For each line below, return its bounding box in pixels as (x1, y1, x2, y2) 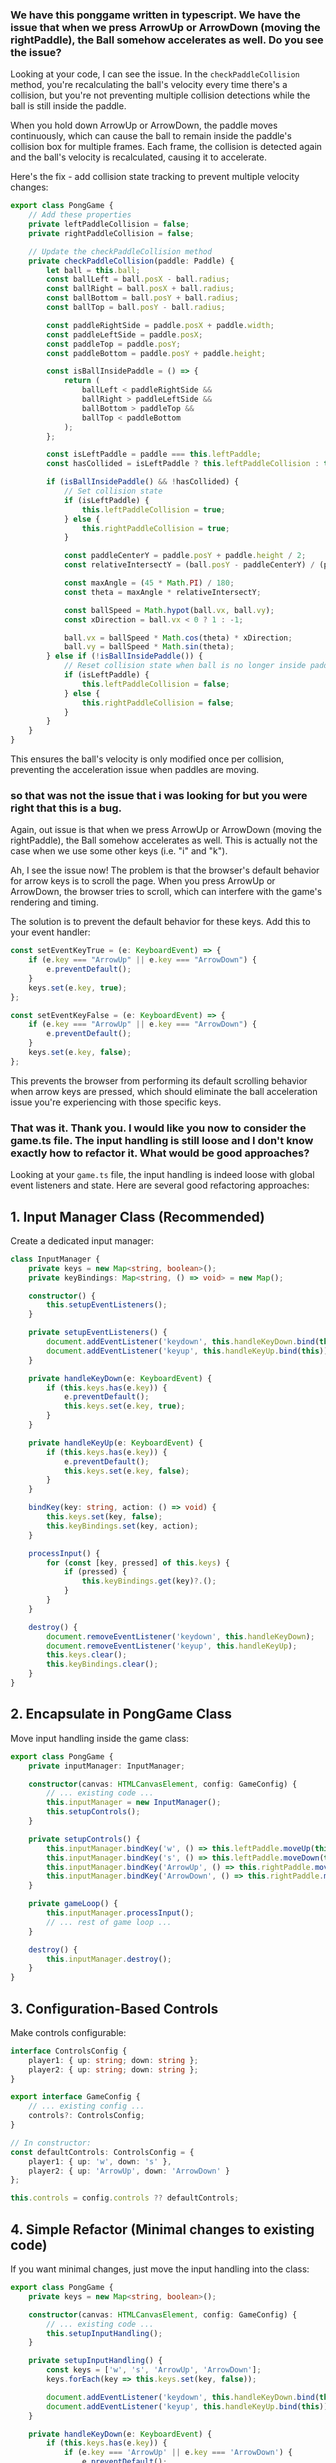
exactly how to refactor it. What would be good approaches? (10, 1146, 310, 1160)
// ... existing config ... (28, 2101, 145, 2112)
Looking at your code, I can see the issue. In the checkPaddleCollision (10, 68, 300, 80)
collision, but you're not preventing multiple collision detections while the (10, 89, 311, 102)
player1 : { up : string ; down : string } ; (28, 2055, 199, 2065)
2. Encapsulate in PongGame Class (10, 1706, 233, 1723)
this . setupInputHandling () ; (46, 2328, 163, 2338)
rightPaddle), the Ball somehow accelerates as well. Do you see (10, 33, 324, 47)
